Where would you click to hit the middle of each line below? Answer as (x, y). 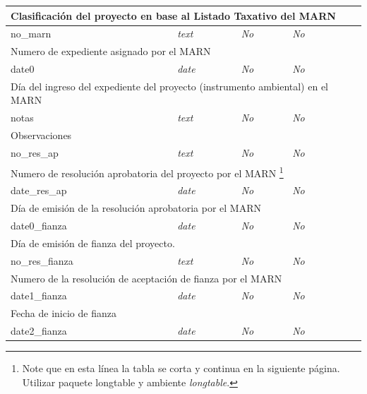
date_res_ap (39, 190)
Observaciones (41, 135)
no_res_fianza (42, 260)
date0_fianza (39, 226)
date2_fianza (39, 331)
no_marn (31, 34)
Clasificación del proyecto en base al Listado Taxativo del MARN (173, 15)
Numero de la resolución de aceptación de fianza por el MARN (146, 278)
